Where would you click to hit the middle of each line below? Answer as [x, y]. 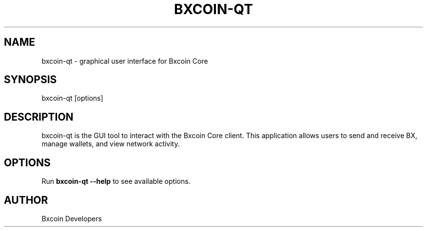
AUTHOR [26, 200]
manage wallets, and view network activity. [111, 144]
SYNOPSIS [30, 80]
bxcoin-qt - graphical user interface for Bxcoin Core [125, 61]
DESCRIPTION [39, 117]
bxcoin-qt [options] [72, 98]
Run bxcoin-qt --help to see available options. [116, 181]
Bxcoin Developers [72, 218]
